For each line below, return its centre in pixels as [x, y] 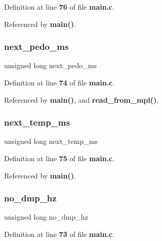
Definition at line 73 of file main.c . [59, 234]
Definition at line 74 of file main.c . [59, 82]
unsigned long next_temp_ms [51, 141]
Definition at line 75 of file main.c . [59, 158]
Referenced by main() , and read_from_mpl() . [82, 99]
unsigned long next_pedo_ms [50, 65]
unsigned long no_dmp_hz [46, 217]
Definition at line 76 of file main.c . [59, 7]
